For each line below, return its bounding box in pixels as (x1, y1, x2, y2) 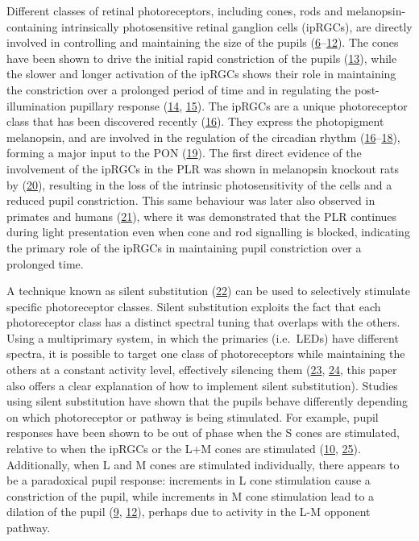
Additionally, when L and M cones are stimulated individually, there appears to (6, 456, 400, 472)
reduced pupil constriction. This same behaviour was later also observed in (6, 192, 375, 209)
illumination (6, 97, 66, 114)
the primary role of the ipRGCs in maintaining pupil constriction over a (6, 239, 362, 256)
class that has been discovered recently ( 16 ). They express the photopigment (6, 113, 384, 130)
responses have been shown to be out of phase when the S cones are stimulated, (6, 424, 400, 441)
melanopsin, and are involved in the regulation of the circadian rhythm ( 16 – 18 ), (6, 128, 400, 145)
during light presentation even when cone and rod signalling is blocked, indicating (6, 223, 410, 240)
